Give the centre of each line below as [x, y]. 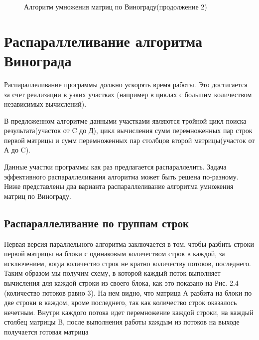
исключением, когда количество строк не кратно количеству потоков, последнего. [128, 263]
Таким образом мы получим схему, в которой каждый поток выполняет [112, 273]
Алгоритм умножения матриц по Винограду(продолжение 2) [116, 6]
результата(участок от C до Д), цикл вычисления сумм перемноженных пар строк [128, 130]
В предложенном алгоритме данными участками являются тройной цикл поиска [125, 120]
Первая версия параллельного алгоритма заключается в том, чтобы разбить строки [129, 244]
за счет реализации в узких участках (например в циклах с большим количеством [128, 94]
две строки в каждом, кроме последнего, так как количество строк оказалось [121, 302]
